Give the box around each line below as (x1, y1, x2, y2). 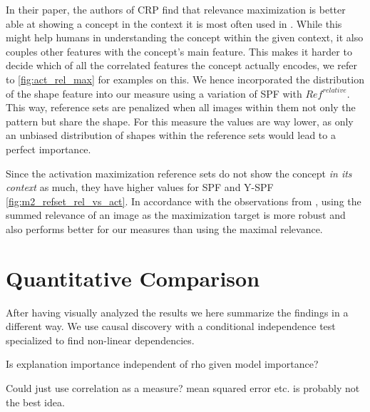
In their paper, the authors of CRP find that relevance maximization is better (6, 2, 346, 16)
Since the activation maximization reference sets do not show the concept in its (6, 165, 352, 180)
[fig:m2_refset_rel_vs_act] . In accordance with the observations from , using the (6, 193, 361, 208)
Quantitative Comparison (6, 263, 260, 292)
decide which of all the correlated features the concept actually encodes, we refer (6, 58, 358, 73)
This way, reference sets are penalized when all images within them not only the (6, 100, 356, 115)
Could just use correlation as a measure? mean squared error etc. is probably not (6, 381, 360, 395)
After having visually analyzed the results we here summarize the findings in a (6, 304, 349, 319)
